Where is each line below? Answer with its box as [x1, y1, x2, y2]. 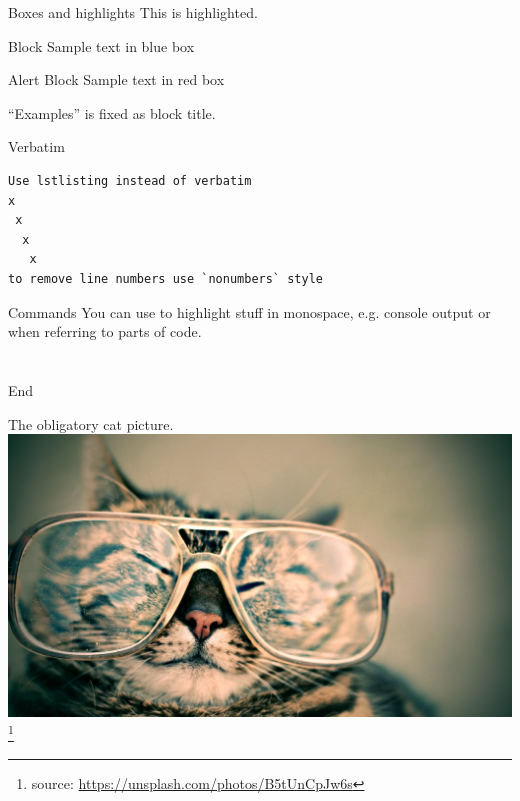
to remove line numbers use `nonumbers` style [8, 271, 323, 286]
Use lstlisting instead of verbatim [8, 173, 252, 188]
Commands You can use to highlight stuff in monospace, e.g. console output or [8, 301, 491, 322]
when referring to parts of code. [8, 321, 202, 342]
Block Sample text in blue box [8, 35, 195, 56]
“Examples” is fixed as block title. [8, 102, 216, 123]
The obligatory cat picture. [8, 413, 174, 434]
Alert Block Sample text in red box [8, 69, 225, 90]
